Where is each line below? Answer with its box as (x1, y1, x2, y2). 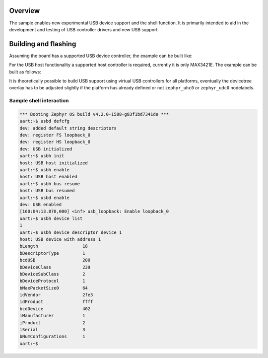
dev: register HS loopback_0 (19, 139, 91, 145)
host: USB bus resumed (19, 188, 75, 194)
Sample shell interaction (9, 97, 69, 104)
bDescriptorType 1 (19, 250, 85, 256)
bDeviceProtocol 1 (19, 278, 85, 284)
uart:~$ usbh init (19, 153, 65, 159)
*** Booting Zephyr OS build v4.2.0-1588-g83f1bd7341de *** (19, 111, 169, 117)
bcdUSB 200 (19, 257, 91, 263)
